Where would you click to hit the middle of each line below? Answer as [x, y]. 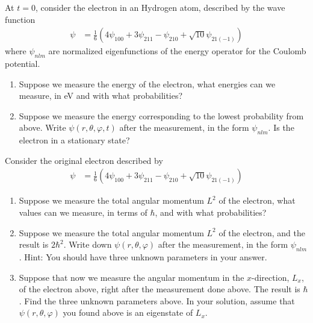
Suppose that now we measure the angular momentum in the [132, 277]
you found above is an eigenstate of [128, 312]
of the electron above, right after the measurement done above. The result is [160, 289]
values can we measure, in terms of [83, 212]
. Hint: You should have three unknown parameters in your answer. [143, 256]
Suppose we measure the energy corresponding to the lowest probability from [161, 115]
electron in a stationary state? [74, 140]
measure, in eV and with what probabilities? [101, 96]
